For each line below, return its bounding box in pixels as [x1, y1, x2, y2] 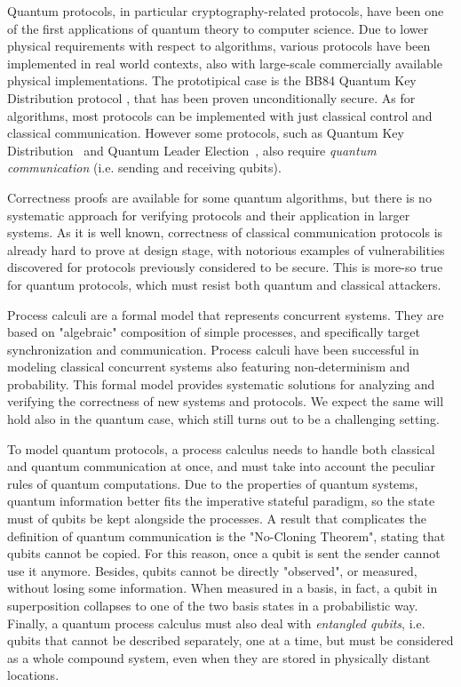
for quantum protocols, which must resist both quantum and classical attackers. [7, 275, 441, 293]
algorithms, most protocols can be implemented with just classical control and [7, 106, 433, 124]
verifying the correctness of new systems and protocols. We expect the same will [7, 392, 444, 411]
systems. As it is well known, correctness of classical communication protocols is [7, 223, 443, 242]
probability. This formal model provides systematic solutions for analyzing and [7, 374, 435, 393]
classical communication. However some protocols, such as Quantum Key [7, 124, 404, 142]
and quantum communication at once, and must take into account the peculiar [7, 457, 435, 475]
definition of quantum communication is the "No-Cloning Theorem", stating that [7, 526, 446, 545]
